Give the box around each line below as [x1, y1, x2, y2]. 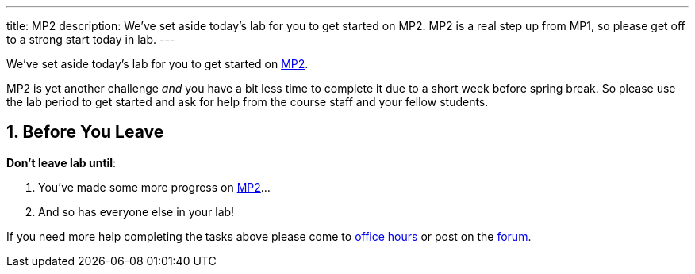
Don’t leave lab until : [6, 155, 117, 169]
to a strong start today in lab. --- [6, 32, 175, 46]
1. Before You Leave [6, 122, 164, 143]
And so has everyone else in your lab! [38, 204, 235, 219]
